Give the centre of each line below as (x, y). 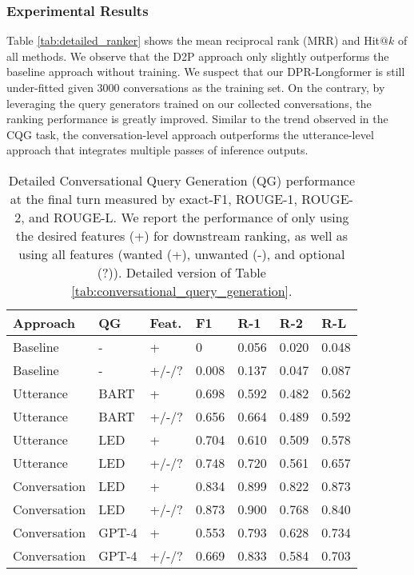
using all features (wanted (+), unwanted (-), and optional (182, 254)
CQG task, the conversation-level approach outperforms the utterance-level (190, 134)
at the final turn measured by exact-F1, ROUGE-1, (154, 198)
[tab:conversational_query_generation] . (182, 290)
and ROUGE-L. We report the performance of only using (189, 217)
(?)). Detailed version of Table (181, 272)
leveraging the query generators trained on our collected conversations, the (189, 103)
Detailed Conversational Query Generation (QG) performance (181, 180)
